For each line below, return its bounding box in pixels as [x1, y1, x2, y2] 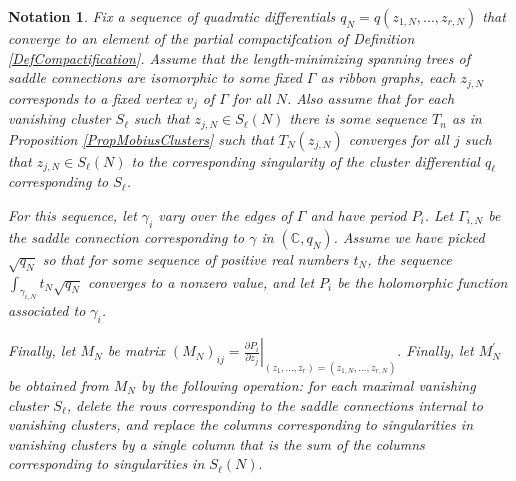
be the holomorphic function [337, 271, 508, 292]
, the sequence [367, 248, 452, 269]
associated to [8, 300, 86, 321]
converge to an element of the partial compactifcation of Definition [8, 28, 415, 48]
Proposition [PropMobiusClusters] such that [8, 128, 274, 149]
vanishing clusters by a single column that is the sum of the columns [8, 433, 425, 454]
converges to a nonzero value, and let [87, 271, 315, 292]
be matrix [107, 340, 165, 361]
